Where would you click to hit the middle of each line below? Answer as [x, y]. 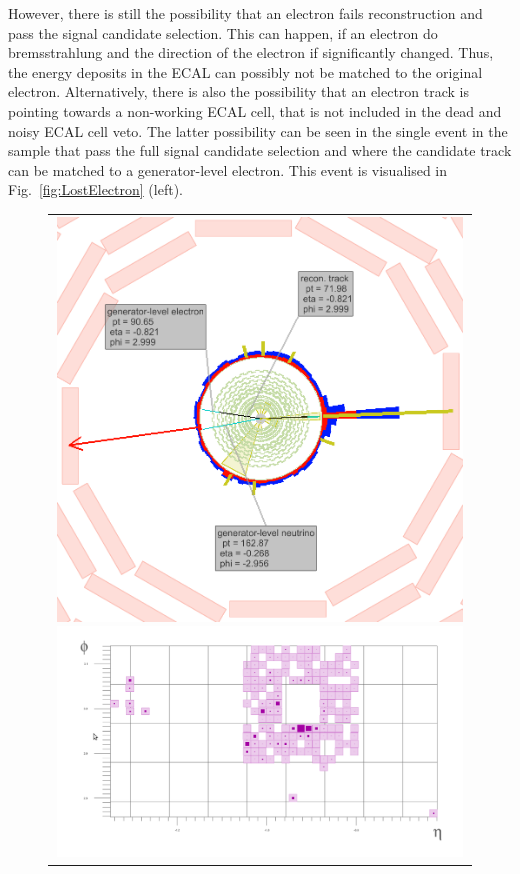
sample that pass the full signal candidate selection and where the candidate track [260, 150]
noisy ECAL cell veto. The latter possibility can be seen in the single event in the [258, 130]
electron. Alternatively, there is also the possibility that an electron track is [239, 91]
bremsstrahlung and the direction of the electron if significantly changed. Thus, [251, 52]
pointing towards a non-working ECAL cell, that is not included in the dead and [255, 110]
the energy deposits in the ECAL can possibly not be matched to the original [245, 71]
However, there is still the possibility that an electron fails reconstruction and [245, 13]
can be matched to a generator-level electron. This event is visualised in [228, 169]
